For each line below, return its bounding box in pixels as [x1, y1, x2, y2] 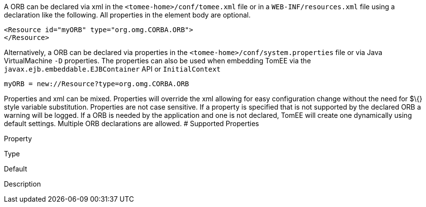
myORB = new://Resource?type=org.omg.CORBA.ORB [4, 80, 189, 88]
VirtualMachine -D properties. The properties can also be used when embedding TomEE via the [4, 56, 311, 65]
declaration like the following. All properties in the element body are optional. [4, 11, 251, 19]
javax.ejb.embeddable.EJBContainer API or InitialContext [4, 65, 221, 73]
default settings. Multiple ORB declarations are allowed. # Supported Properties [4, 119, 259, 128]
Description [4, 180, 41, 188]
